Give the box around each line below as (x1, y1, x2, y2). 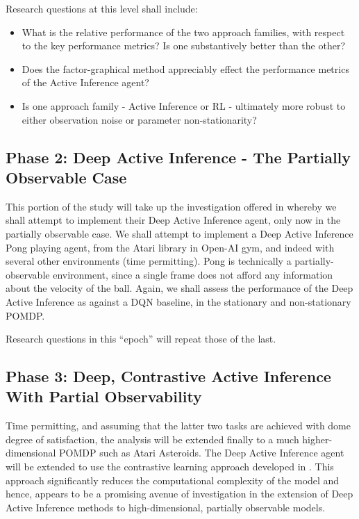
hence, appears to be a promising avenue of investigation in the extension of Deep (6, 486, 353, 501)
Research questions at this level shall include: (6, 1, 198, 15)
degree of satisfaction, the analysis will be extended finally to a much (6, 431, 299, 446)
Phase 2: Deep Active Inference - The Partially (6, 146, 351, 167)
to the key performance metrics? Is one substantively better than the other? (22, 38, 345, 53)
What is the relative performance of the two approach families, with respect (22, 24, 345, 39)
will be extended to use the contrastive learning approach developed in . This (6, 459, 334, 474)
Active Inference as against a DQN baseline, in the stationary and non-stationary (6, 294, 351, 308)
